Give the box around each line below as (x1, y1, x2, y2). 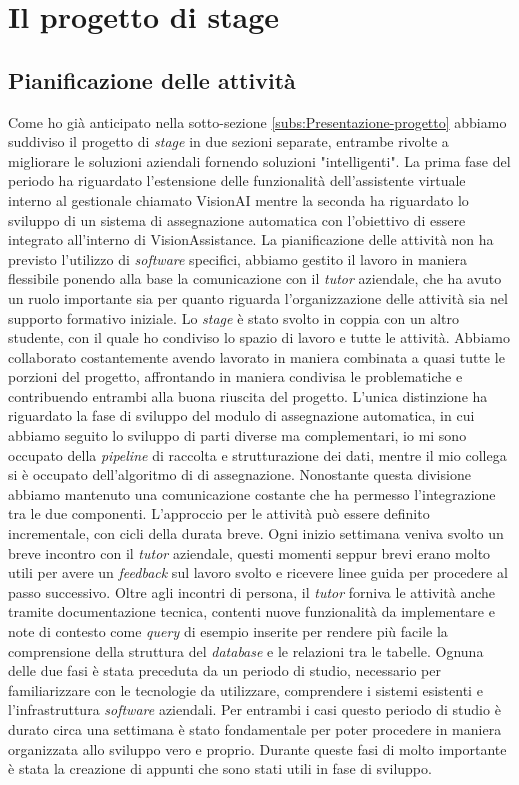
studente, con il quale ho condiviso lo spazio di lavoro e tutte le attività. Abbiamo (8, 327, 510, 348)
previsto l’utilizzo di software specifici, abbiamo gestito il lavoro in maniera (8, 248, 468, 269)
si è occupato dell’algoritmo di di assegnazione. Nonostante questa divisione (8, 464, 471, 485)
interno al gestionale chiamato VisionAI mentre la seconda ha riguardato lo (8, 189, 469, 210)
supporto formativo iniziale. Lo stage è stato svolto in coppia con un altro (8, 307, 459, 328)
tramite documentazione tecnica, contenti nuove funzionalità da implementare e (8, 601, 495, 622)
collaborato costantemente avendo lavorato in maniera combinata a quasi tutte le (8, 346, 505, 367)
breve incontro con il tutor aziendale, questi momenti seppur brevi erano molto (8, 542, 491, 563)
